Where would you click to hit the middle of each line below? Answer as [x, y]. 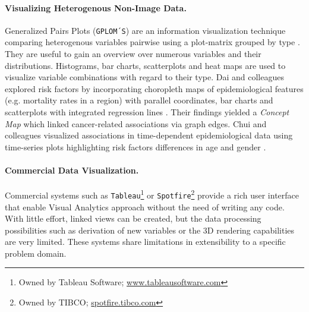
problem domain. [36, 253]
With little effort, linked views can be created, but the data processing [133, 218]
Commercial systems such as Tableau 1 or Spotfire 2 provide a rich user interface [152, 194]
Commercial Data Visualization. [72, 170]
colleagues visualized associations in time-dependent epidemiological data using [149, 135]
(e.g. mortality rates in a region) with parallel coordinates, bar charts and [139, 100]
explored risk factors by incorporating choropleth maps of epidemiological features [154, 88]
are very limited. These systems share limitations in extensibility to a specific [145, 242]
